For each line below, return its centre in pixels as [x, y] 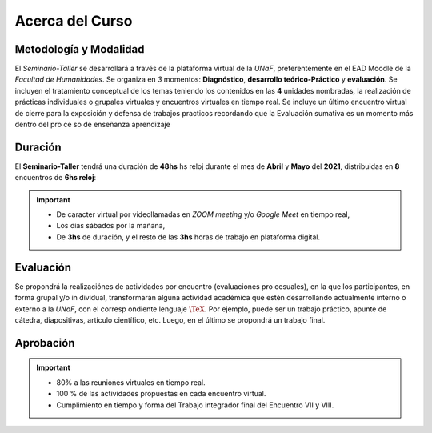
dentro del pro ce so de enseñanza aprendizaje [93, 125]
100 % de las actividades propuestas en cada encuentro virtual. [161, 394]
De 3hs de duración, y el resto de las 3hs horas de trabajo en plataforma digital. [188, 237]
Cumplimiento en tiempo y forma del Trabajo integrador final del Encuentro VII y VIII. [195, 405]
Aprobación [45, 343]
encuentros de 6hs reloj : [56, 178]
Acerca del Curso [74, 21]
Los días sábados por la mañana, [111, 226]
